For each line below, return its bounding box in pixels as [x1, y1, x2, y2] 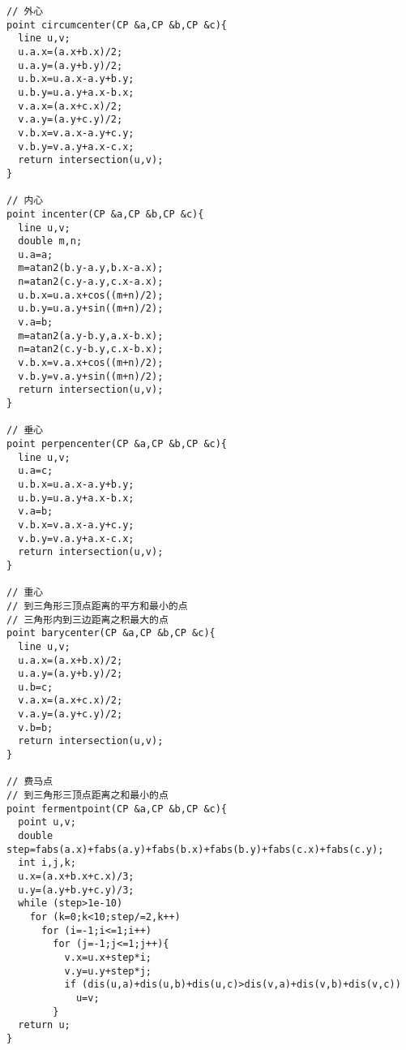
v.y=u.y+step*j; [64, 965, 152, 977]
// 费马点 [6, 776, 53, 788]
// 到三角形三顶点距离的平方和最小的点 [6, 600, 188, 612]
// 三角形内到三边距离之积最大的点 [6, 613, 169, 626]
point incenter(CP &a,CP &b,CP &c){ [6, 208, 204, 220]
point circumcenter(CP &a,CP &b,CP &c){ [6, 19, 228, 31]
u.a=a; [18, 248, 53, 260]
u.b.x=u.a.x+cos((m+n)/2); [18, 289, 164, 301]
